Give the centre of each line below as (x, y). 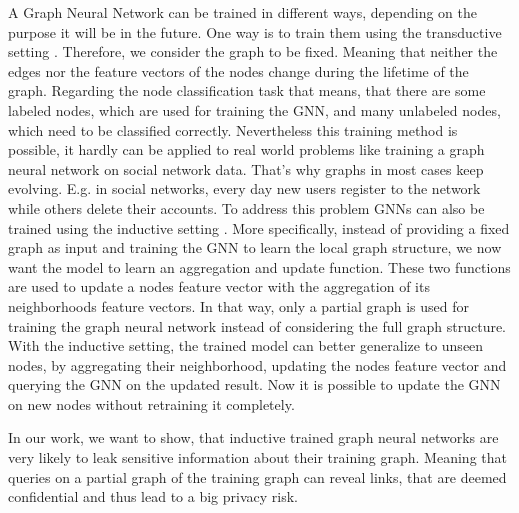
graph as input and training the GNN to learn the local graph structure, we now (255, 247)
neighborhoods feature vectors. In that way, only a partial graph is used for (239, 305)
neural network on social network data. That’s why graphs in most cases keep (246, 168)
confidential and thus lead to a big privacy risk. (153, 496)
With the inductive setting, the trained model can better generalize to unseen (246, 345)
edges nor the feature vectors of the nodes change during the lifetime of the (238, 70)
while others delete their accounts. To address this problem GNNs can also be (246, 207)
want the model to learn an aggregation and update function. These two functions (259, 266)
